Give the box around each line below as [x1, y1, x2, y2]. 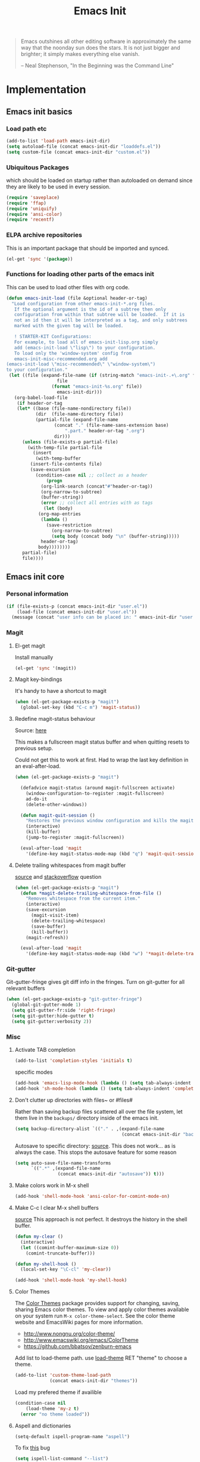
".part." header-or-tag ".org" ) [64, 428, 145, 433]
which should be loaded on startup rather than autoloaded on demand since [6, 176, 193, 184]
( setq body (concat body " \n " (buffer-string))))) [51, 533, 180, 539]
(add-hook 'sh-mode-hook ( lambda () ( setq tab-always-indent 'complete [14, 1085, 196, 1092]
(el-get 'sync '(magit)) [14, 665, 77, 671]
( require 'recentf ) [6, 216, 55, 223]
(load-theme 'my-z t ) [26, 1405, 79, 1411]
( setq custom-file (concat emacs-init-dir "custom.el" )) [6, 149, 151, 155]
